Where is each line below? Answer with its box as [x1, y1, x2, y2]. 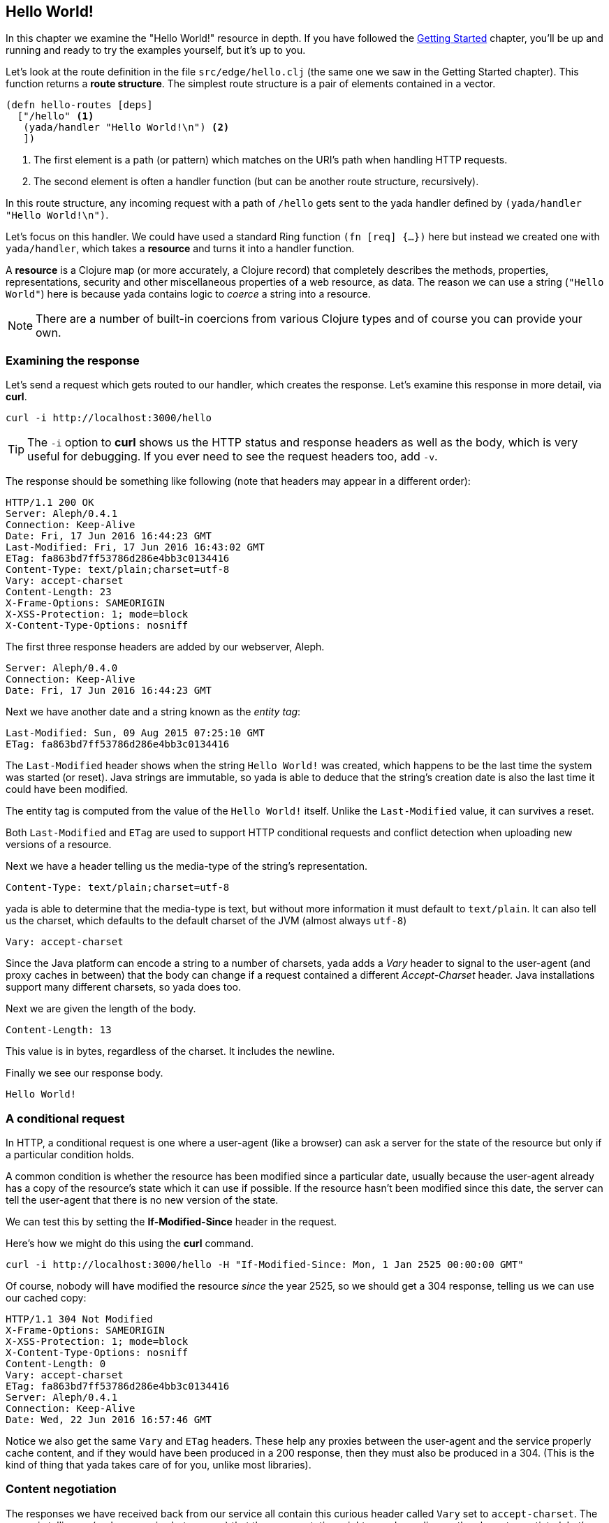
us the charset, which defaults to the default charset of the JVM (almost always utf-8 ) [6, 914, 407, 927]
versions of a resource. [6, 838, 112, 851]
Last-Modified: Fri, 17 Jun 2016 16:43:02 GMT [6, 541, 265, 553]
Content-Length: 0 [6, 1357, 106, 1369]
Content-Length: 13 [6, 1024, 112, 1036]
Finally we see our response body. [6, 1067, 163, 1079]
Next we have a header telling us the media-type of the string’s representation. [6, 860, 368, 873]
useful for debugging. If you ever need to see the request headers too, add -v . [27, 449, 438, 464]
